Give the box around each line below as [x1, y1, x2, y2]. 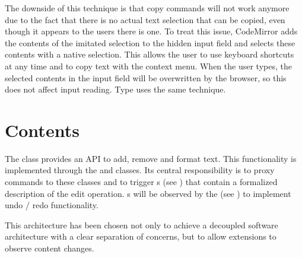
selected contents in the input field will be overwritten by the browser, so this [5, 71, 287, 84]
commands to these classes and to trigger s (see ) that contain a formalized [5, 176, 278, 188]
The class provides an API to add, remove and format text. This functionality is [5, 152, 297, 164]
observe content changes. [5, 242, 94, 254]
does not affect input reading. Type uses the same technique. [5, 83, 226, 95]
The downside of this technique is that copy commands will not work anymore [5, 2, 290, 14]
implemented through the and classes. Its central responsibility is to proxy [5, 164, 275, 176]
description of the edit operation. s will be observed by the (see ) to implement [5, 187, 291, 199]
